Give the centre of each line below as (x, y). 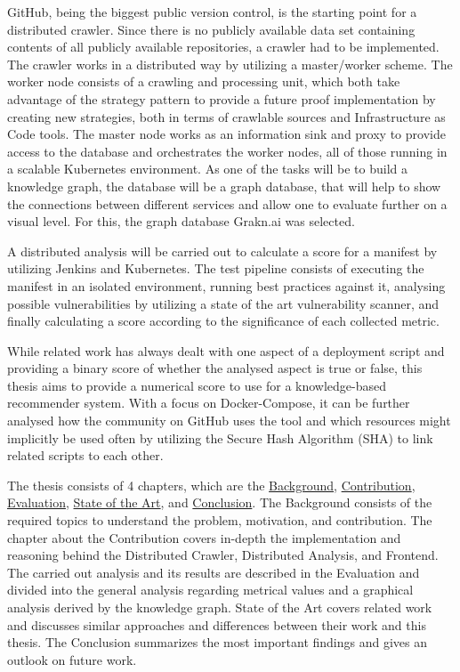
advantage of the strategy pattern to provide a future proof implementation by (222, 98)
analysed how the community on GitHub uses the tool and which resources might (229, 421)
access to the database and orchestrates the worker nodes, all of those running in (227, 151)
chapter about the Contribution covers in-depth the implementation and (204, 537)
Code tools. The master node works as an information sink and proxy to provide (226, 134)
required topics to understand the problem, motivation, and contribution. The (220, 520)
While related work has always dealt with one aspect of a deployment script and (226, 350)
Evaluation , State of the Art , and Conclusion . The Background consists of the (220, 502)
